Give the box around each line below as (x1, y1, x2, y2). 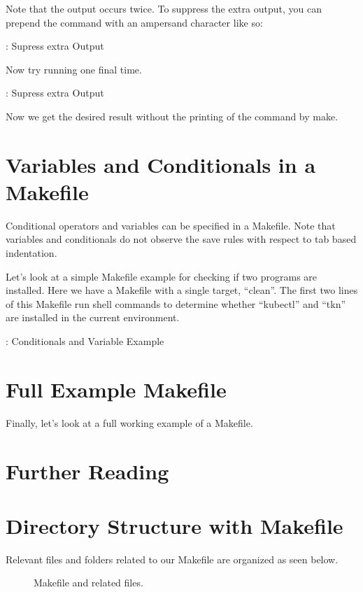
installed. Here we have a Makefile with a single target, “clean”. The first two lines (6, 283, 358, 297)
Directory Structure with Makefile (6, 511, 343, 540)
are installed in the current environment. (6, 310, 180, 325)
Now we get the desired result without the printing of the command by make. (6, 108, 339, 123)
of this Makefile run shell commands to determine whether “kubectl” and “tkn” (6, 296, 346, 311)
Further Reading (6, 456, 169, 485)
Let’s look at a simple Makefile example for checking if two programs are (6, 269, 318, 283)
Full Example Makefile (6, 374, 227, 403)
